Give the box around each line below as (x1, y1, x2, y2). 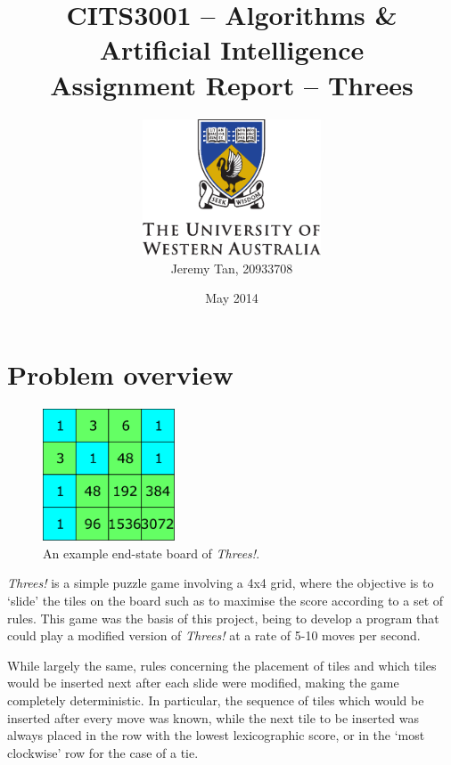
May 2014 (205, 289, 258, 307)
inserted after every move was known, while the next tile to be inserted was (7, 708, 420, 727)
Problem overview (7, 355, 234, 392)
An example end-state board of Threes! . (43, 543, 260, 562)
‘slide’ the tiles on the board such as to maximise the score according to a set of (7, 590, 444, 609)
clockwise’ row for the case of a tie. (7, 743, 199, 761)
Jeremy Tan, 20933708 (170, 258, 293, 277)
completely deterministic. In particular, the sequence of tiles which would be (7, 690, 424, 709)
